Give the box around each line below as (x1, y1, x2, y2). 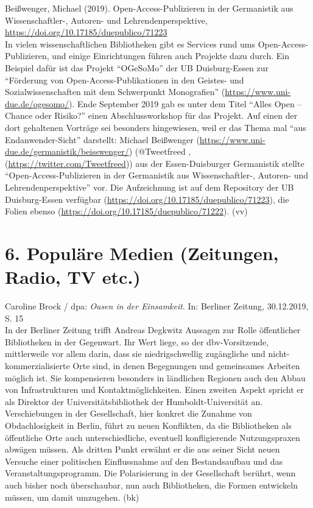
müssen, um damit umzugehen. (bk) (5, 490, 139, 503)
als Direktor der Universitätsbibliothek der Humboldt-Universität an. (5, 395, 263, 407)
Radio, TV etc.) (5, 264, 141, 289)
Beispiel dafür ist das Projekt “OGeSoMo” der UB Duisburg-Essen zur (5, 61, 269, 74)
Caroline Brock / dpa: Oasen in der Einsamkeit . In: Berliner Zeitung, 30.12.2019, (5, 300, 309, 312)
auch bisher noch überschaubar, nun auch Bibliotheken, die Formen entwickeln (5, 478, 298, 491)
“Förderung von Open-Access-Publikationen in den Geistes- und (5, 73, 244, 86)
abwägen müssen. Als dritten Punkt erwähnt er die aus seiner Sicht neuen (5, 443, 280, 456)
